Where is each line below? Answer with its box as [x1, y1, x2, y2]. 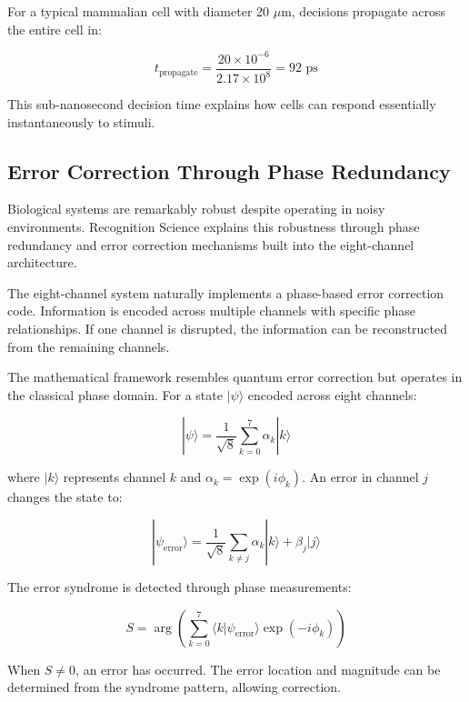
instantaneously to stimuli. [7, 112, 155, 131]
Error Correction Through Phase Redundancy [7, 156, 451, 185]
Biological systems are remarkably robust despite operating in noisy [7, 199, 385, 218]
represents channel [63, 467, 166, 486]
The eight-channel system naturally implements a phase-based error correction [7, 283, 444, 302]
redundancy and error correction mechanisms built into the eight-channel [7, 235, 414, 254]
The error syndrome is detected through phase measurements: [7, 577, 352, 597]
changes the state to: [7, 487, 123, 506]
